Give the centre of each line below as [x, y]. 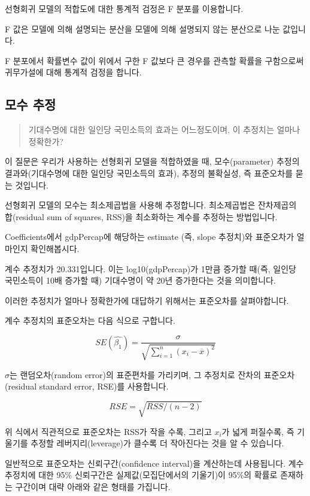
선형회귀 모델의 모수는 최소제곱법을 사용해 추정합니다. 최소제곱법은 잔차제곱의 [151, 205]
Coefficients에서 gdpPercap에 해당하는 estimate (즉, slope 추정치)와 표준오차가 [150, 237]
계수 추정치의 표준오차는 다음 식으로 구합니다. [90, 320]
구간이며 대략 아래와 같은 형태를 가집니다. [93, 486]
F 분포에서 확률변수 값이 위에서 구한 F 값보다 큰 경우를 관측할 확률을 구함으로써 [154, 60]
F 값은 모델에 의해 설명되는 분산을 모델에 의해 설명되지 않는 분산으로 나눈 [142, 28]
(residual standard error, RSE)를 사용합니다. [87, 386]
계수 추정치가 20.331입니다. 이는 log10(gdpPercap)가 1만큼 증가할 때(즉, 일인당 [151, 268]
